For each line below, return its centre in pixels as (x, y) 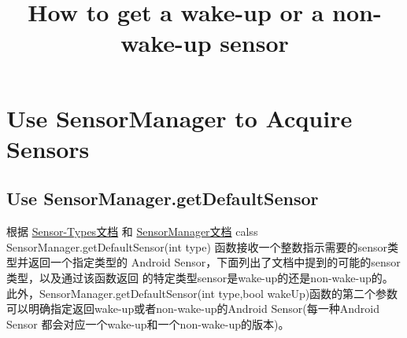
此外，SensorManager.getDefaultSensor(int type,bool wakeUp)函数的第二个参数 (202, 293)
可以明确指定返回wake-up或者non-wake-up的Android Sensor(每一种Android (193, 309)
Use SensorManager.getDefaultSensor (163, 198)
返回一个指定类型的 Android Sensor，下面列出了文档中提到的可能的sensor (214, 262)
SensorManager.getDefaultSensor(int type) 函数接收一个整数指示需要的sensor (197, 246)
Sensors (48, 148)
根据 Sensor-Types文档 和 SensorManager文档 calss (132, 231)
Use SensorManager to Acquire (179, 118)
